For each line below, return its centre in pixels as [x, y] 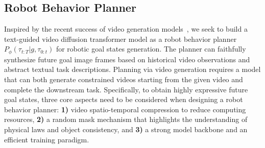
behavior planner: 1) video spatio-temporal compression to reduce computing [125, 109]
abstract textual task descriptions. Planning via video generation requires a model [132, 69]
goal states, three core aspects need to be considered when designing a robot [124, 99]
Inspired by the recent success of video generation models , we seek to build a [126, 29]
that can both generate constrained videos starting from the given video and [124, 79]
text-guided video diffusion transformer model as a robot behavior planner [121, 39]
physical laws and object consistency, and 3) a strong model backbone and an [126, 129]
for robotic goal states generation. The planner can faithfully [151, 49]
